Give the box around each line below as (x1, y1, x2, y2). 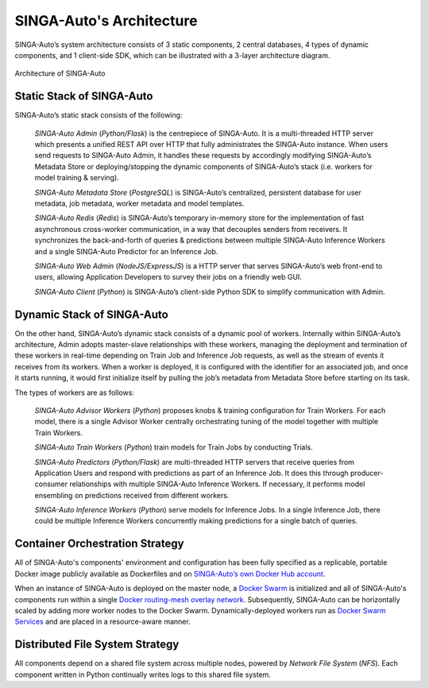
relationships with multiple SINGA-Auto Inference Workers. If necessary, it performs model (68, 479, 365, 489)
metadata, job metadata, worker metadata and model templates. (34, 199, 245, 208)
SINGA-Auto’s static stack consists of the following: (14, 110, 183, 120)
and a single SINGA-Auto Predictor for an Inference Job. (34, 246, 218, 256)
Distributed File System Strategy (14, 638, 180, 651)
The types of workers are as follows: (14, 388, 135, 397)
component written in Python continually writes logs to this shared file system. (14, 670, 272, 679)
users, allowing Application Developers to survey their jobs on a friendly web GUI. (34, 272, 302, 282)
